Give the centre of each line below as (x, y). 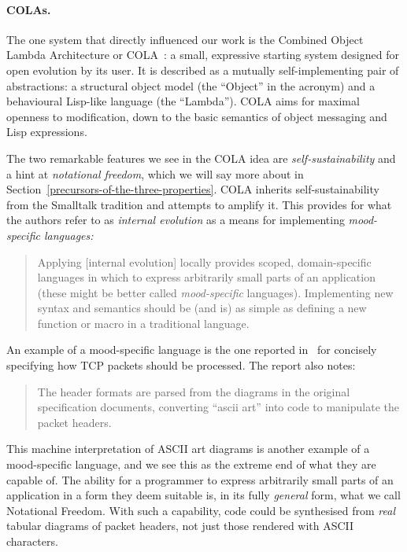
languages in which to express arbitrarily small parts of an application (206, 277)
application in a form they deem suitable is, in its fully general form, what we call (203, 495)
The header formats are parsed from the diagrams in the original (194, 391)
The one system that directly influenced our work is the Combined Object (185, 39)
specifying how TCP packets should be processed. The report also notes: (181, 365)
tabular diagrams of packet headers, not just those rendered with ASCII (180, 526)
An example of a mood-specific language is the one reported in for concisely (192, 350)
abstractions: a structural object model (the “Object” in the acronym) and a (191, 85)
